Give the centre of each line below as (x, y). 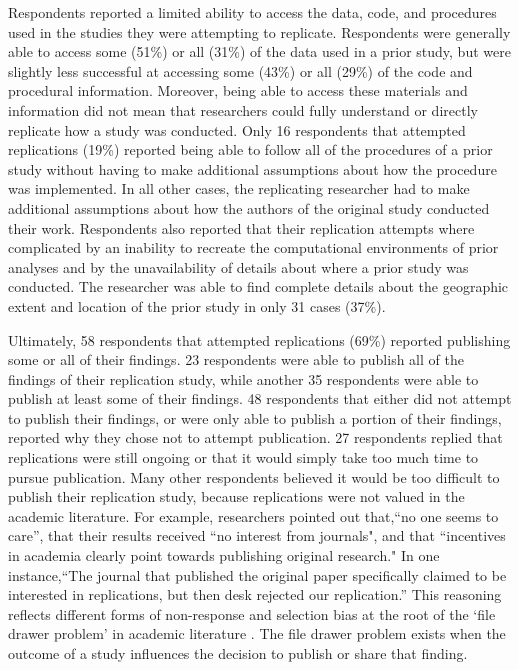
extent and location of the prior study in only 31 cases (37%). (197, 305)
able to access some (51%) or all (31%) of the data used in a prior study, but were (259, 51)
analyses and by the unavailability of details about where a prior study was (238, 266)
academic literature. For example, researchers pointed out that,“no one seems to (253, 515)
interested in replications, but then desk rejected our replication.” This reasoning (255, 594)
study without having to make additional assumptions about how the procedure (252, 168)
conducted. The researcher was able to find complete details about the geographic (258, 286)
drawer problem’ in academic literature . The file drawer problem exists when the (257, 633)
